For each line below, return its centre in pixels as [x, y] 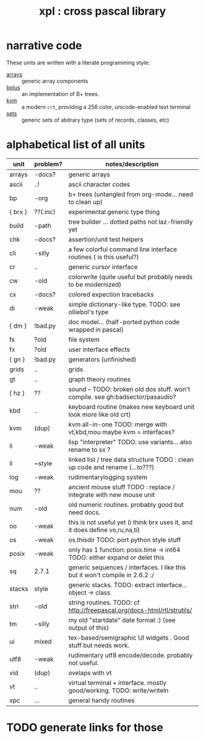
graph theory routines [99, 379]
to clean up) [85, 202]
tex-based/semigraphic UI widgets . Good [128, 637]
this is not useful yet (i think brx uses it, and [131, 522]
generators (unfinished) [102, 359]
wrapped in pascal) [96, 330]
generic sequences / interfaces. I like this [127, 567]
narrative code [44, 46]
